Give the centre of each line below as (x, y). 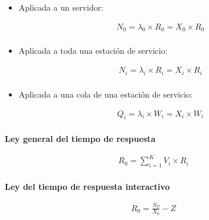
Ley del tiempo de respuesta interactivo (87, 187)
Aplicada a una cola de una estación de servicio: (105, 94)
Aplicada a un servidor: (61, 7)
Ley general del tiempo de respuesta (80, 139)
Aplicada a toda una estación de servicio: (93, 51)
